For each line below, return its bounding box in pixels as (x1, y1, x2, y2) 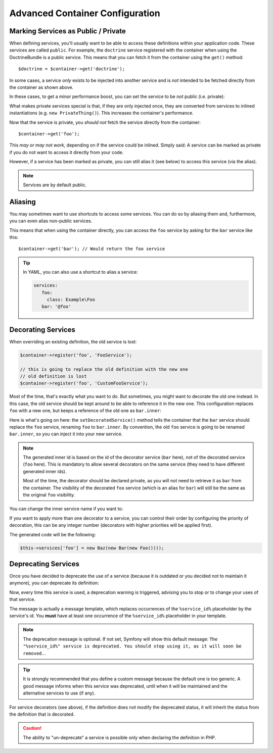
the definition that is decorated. (9, 711, 75, 717)
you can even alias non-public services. (9, 218, 93, 224)
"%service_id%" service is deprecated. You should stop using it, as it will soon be (23, 643, 242, 649)
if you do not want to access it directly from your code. (9, 149, 124, 155)
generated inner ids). (23, 468, 67, 474)
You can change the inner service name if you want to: (9, 506, 123, 512)
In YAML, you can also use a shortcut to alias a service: (23, 269, 139, 275)
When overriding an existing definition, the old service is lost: (9, 338, 137, 344)
